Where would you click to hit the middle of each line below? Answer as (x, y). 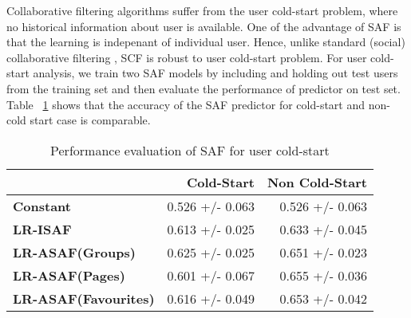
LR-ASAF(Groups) (74, 252)
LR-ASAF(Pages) (69, 275)
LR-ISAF (42, 229)
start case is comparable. (90, 120)
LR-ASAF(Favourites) (84, 298)
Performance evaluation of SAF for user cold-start (190, 150)
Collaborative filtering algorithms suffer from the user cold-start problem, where (202, 10)
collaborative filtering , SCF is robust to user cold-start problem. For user (187, 57)
